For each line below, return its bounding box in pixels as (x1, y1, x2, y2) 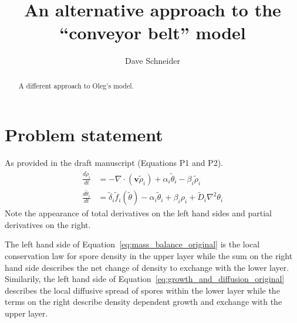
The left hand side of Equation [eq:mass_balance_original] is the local (5, 238, 260, 250)
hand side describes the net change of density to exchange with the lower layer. (5, 261, 289, 273)
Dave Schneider (125, 55, 180, 67)
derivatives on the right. (5, 218, 91, 230)
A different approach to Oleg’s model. (18, 80, 134, 90)
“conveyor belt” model (59, 21, 246, 45)
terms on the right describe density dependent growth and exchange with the (5, 295, 282, 308)
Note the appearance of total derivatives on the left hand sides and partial (5, 207, 272, 219)
